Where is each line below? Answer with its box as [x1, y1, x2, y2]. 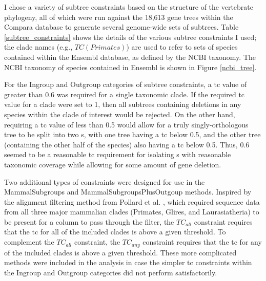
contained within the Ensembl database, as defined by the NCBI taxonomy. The [4, 51, 256, 62]
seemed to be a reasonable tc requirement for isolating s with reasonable [4, 149, 231, 160]
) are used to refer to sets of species [126, 41, 238, 52]
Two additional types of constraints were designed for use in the [4, 176, 205, 187]
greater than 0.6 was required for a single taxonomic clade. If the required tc [4, 89, 245, 99]
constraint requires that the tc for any [142, 236, 262, 247]
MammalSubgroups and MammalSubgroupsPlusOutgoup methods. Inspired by [4, 186, 252, 197]
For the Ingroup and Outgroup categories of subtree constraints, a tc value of [4, 79, 247, 90]
